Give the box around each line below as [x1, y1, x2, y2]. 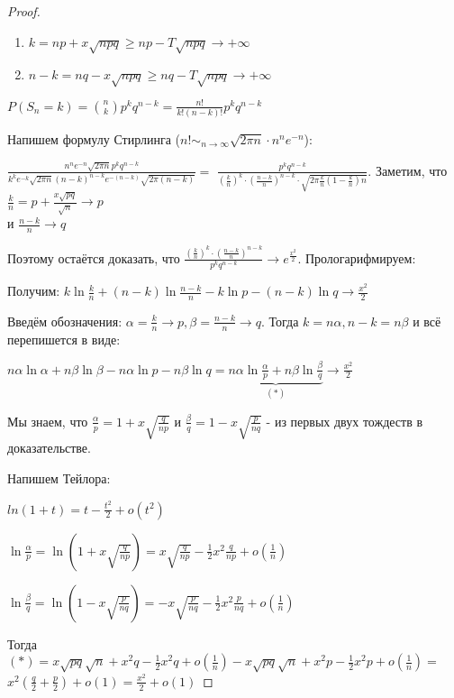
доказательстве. [7, 438, 91, 457]
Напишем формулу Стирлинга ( [7, 129, 181, 148]
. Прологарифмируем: [297, 248, 416, 267]
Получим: [7, 281, 60, 300]
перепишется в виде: [7, 329, 121, 348]
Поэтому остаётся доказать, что [7, 248, 180, 267]
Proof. [7, 2, 41, 20]
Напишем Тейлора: [7, 468, 111, 487]
